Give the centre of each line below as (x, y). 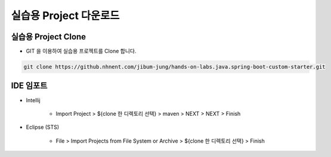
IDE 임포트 (29, 86)
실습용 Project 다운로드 (65, 16)
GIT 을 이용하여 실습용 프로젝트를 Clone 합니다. (81, 51)
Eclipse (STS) (43, 127)
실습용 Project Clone (49, 37)
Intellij (33, 100)
